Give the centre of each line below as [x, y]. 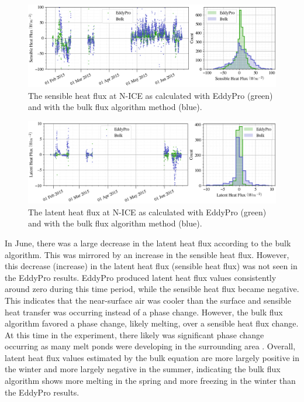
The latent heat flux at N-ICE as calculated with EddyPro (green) [147, 212]
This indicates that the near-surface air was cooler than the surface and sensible [148, 300]
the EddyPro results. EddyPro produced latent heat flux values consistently [141, 277]
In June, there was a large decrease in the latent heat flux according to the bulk [148, 243]
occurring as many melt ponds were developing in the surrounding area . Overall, [150, 346]
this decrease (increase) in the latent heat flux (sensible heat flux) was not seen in [151, 266]
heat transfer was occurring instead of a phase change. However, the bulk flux [144, 312]
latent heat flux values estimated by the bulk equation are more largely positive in [152, 357]
